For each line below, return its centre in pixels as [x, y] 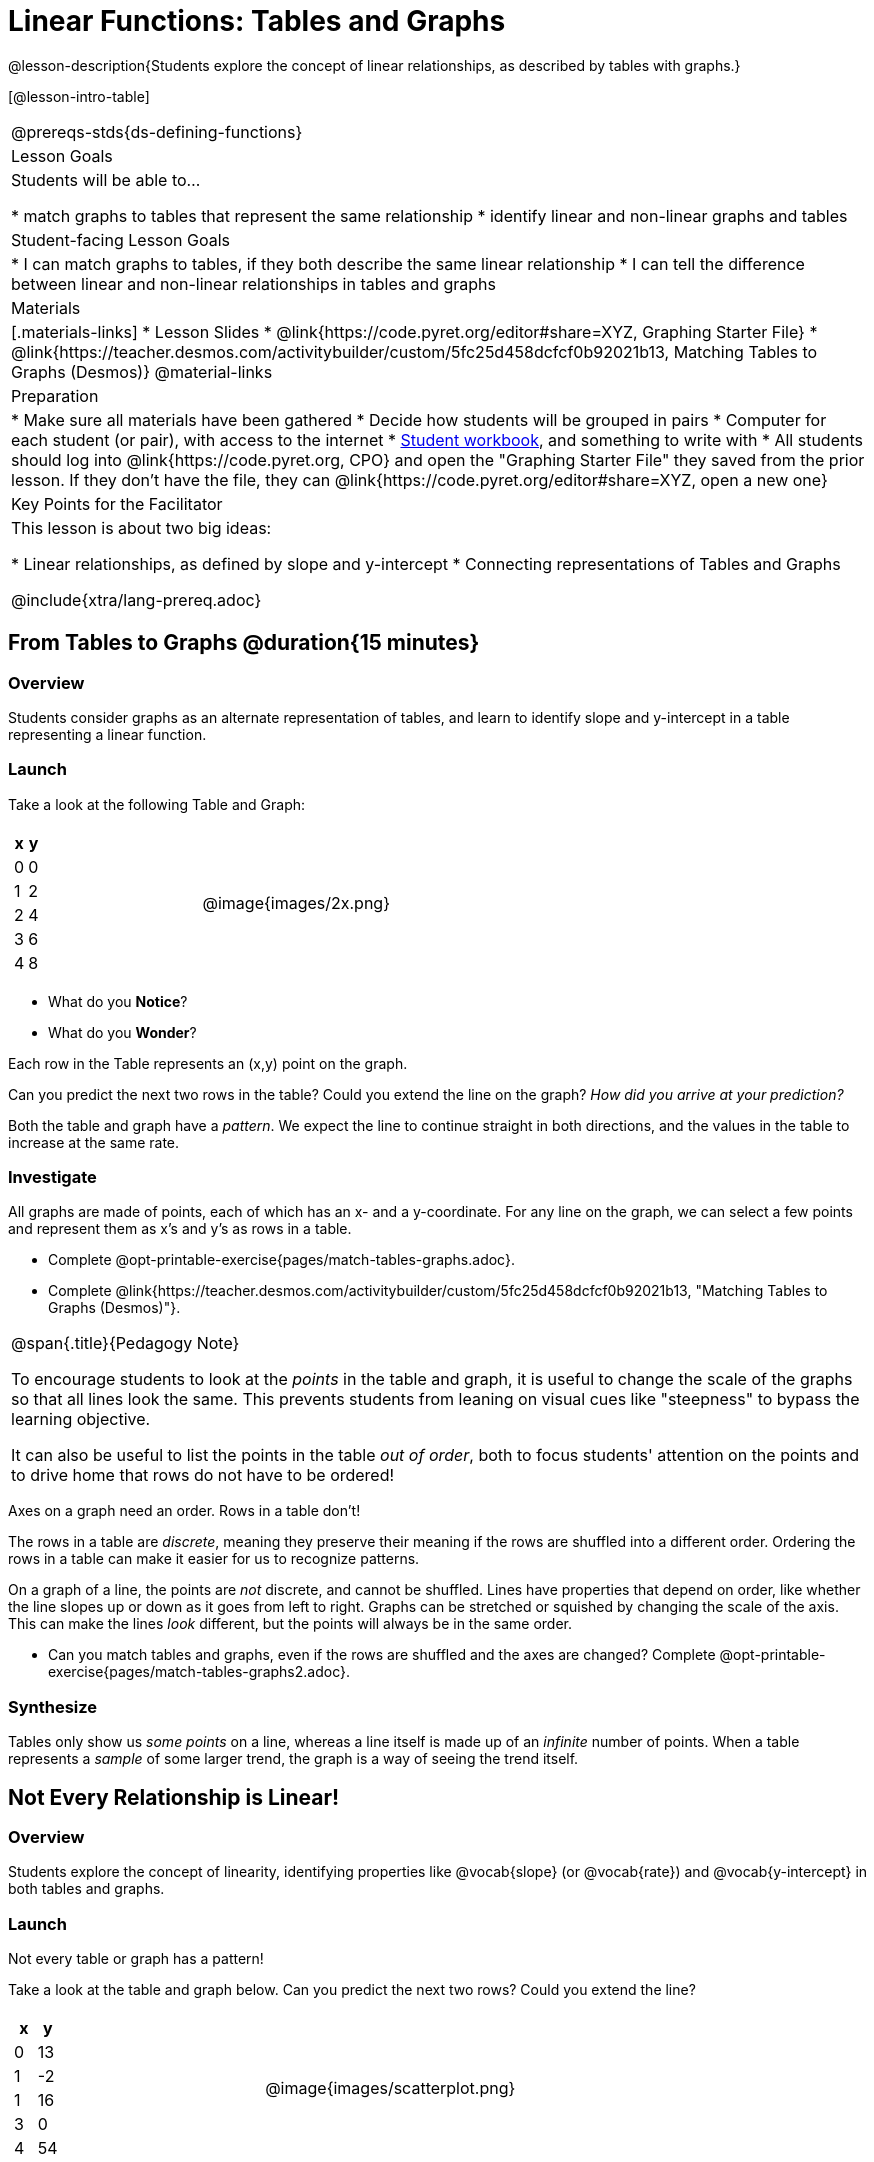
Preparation [55, 395]
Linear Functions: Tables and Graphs [257, 21]
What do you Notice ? [118, 1001]
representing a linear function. [107, 734]
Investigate [52, 1177]
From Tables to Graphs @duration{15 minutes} [244, 643]
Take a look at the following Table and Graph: [157, 804]
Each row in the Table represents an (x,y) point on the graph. [208, 1063]
